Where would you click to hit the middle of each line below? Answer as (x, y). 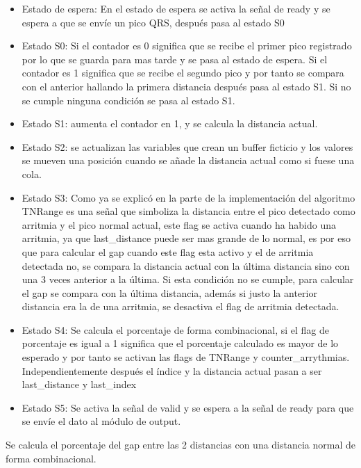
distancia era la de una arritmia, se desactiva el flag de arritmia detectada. (180, 306)
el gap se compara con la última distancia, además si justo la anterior (169, 292)
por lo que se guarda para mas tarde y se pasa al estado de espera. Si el (175, 59)
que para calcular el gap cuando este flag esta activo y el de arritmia (168, 251)
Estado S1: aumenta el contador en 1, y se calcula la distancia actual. (170, 123)
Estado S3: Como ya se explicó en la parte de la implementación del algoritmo (188, 197)
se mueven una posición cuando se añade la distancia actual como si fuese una (188, 160)
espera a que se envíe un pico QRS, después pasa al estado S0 (153, 22)
